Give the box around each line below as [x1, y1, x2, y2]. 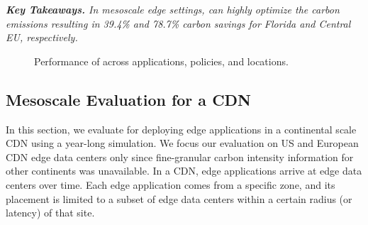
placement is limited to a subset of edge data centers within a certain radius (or [6, 191, 352, 206]
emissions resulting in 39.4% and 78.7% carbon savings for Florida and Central [6, 16, 351, 31]
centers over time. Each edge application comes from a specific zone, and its [6, 177, 335, 192]
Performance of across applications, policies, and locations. [34, 53, 289, 68]
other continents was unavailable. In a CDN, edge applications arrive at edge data [6, 163, 362, 178]
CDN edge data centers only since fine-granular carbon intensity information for [6, 149, 354, 164]
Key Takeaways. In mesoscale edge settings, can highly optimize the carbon [6, 2, 340, 16]
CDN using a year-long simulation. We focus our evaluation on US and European [6, 136, 359, 150]
